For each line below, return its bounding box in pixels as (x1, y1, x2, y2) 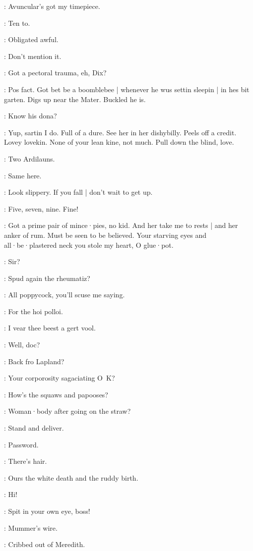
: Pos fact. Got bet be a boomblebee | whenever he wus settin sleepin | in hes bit (4, 84, 250, 94)
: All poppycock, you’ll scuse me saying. (4, 289, 125, 300)
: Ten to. (4, 17, 30, 28)
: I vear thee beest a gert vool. (4, 323, 96, 333)
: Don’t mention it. (4, 51, 62, 61)
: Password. (4, 439, 39, 449)
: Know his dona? (4, 110, 57, 121)
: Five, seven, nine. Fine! (4, 203, 78, 214)
